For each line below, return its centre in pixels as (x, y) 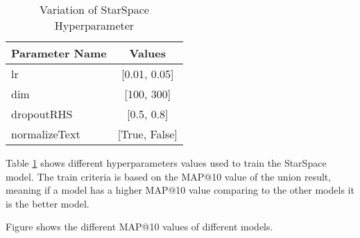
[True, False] (147, 134)
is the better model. (48, 203)
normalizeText (46, 134)
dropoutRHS (42, 114)
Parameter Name (59, 53)
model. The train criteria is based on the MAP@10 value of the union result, (169, 176)
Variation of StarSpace (94, 9)
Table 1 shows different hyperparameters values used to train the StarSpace (166, 163)
